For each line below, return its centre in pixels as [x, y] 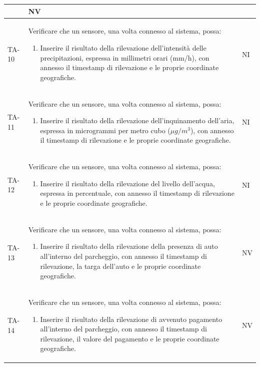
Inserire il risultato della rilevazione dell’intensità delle [123, 47]
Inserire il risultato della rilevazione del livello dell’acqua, [127, 183]
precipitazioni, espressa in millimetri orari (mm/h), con [125, 57]
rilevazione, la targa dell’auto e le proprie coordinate [120, 266]
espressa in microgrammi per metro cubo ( [105, 130]
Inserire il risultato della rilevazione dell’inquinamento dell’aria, [137, 120]
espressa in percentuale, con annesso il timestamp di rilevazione [137, 193]
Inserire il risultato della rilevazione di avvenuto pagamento [131, 319]
